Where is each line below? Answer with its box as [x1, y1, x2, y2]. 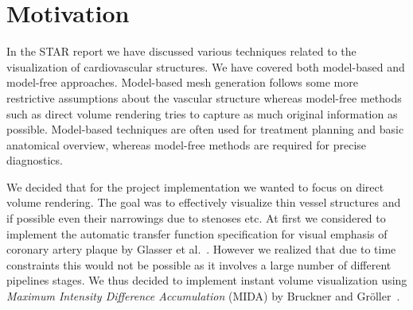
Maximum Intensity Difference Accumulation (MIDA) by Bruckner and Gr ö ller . [6, 288, 400, 304]
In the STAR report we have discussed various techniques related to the [6, 43, 357, 60]
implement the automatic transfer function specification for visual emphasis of [6, 225, 388, 242]
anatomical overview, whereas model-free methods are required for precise [6, 136, 367, 153]
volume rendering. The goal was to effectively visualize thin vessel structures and [6, 194, 401, 211]
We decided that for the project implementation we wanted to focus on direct [6, 178, 384, 195]
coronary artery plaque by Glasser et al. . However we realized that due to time [6, 241, 396, 258]
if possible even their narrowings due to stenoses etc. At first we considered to [6, 210, 386, 227]
